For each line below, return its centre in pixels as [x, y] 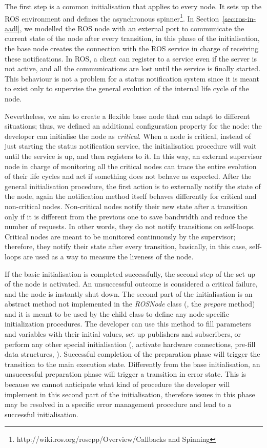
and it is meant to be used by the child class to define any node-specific [117, 313]
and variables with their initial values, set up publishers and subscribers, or [123, 334]
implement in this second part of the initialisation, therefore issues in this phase [130, 394]
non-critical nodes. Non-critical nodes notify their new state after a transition [126, 206]
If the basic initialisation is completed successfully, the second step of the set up [130, 273]
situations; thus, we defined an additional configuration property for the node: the [133, 126]
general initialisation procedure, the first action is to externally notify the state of [133, 186]
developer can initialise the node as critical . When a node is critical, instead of [128, 136]
